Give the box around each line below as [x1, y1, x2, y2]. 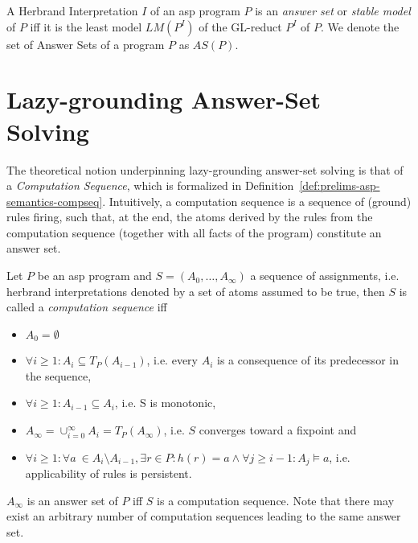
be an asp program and [37, 267, 152, 284]
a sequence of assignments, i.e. [250, 267, 400, 284]
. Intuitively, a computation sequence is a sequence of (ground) [102, 192, 412, 209]
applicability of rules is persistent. [25, 465, 192, 482]
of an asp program [150, 2, 240, 19]
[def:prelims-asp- [299, 177, 380, 194]
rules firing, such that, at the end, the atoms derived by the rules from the [6, 208, 373, 225]
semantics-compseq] [6, 192, 103, 209]
